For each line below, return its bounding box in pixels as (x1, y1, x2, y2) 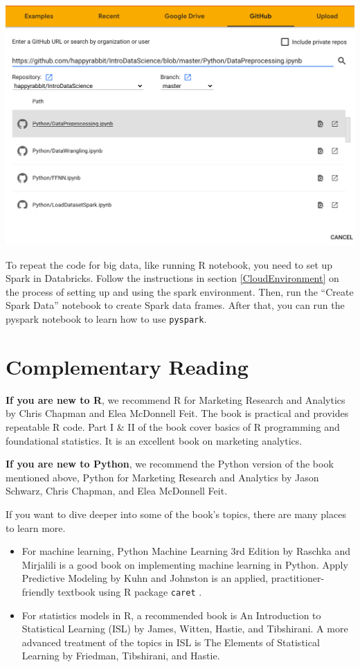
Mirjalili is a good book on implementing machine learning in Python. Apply (21, 557, 348, 571)
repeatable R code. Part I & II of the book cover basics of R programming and (6, 419, 340, 434)
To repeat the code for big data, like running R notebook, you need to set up (6, 257, 333, 272)
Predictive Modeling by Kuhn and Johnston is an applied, (21, 571, 269, 585)
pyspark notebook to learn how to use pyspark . (6, 311, 207, 326)
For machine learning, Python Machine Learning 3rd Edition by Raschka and (21, 544, 350, 558)
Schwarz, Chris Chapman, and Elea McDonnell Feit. (6, 483, 228, 498)
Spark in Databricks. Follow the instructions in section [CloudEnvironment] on (6, 271, 339, 285)
